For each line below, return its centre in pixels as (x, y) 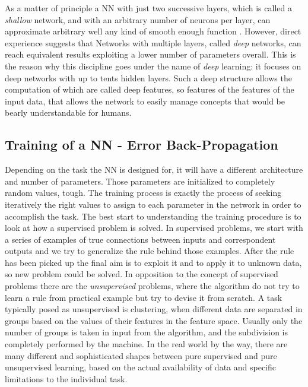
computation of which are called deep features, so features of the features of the (150, 89)
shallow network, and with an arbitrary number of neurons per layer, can (138, 19)
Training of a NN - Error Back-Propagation (142, 145)
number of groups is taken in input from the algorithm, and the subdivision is (146, 332)
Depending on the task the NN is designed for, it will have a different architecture (154, 169)
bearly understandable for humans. (68, 112)
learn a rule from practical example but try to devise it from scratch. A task (144, 297)
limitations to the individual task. (66, 378)
